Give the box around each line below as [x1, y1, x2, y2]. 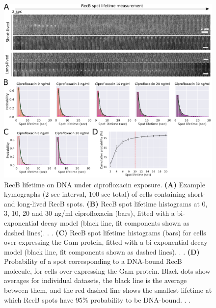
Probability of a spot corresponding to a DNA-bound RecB [4, 256, 182, 266]
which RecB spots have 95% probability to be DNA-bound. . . [4, 294, 190, 305]
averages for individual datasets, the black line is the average [4, 275, 187, 285]
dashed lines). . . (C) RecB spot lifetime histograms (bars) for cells [4, 227, 206, 237]
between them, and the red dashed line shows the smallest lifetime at [4, 285, 212, 295]
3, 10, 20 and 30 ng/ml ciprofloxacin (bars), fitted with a [4, 208, 175, 218]
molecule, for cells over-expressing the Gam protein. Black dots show [4, 265, 211, 276]
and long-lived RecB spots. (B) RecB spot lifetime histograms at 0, [4, 198, 208, 208]
